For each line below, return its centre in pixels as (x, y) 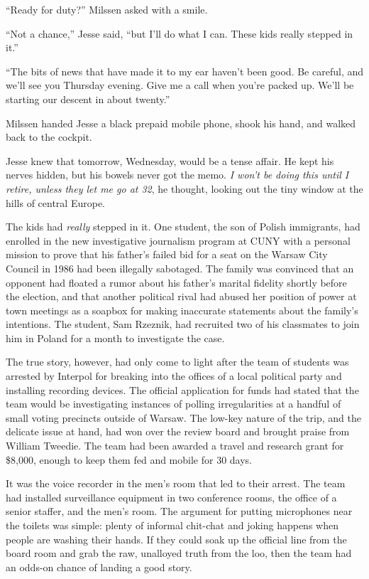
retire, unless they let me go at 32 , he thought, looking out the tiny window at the (184, 188)
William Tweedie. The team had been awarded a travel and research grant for (175, 446)
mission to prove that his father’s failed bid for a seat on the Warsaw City (167, 254)
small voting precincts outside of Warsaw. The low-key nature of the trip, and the (183, 417)
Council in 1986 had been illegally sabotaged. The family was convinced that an (180, 268)
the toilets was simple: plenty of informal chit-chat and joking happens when (172, 525)
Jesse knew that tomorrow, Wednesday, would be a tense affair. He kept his (170, 160)
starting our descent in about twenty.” (88, 99)
